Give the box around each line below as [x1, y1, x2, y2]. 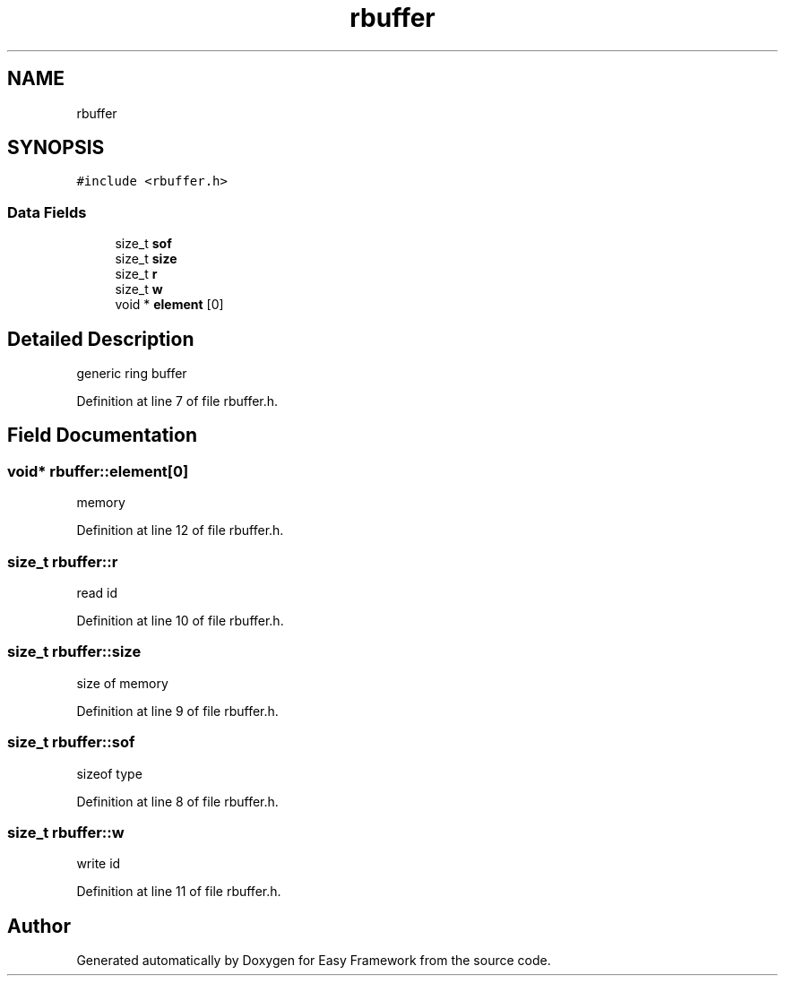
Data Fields [7, 203, 87, 221]
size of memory [76, 675, 168, 691]
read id [76, 585, 118, 600]
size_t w [115, 281, 163, 297]
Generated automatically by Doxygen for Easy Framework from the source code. [76, 953, 551, 969]
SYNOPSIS [7, 136, 105, 160]
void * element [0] [115, 297, 224, 313]
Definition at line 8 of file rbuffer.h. [76, 793, 279, 809]
